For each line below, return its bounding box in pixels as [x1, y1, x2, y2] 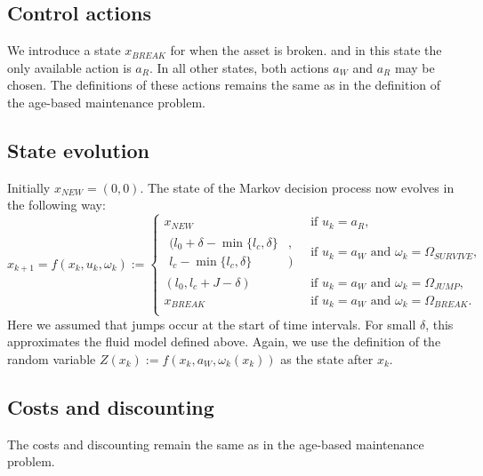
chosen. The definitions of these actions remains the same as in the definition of [7, 75, 441, 94]
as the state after [280, 349, 374, 368]
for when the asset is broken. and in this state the [170, 41, 442, 59]
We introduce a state [7, 41, 121, 59]
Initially [7, 178, 51, 196]
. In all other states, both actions [149, 58, 329, 76]
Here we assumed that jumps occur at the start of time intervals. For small [7, 314, 416, 333]
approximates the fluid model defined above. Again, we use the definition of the [7, 332, 441, 351]
